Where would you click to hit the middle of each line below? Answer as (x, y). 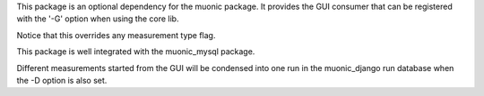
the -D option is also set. (62, 80)
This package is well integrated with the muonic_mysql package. (136, 52)
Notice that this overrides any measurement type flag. (116, 35)
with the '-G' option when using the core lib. (98, 19)
